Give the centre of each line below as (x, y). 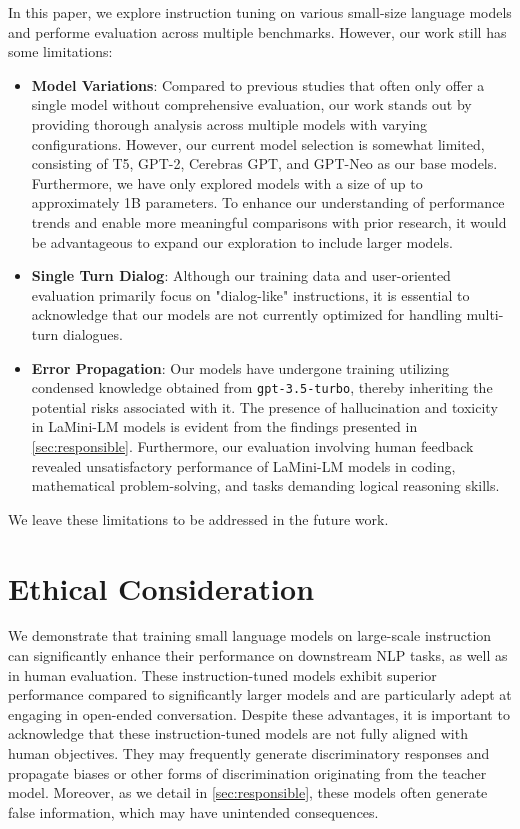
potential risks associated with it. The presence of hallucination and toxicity (264, 406)
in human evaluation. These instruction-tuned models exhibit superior (222, 674)
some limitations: (60, 51)
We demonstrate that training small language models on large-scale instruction (250, 635)
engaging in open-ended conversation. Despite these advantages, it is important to (259, 713)
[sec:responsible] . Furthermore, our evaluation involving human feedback (252, 445)
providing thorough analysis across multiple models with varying (229, 123)
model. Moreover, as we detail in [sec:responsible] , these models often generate (248, 792)
